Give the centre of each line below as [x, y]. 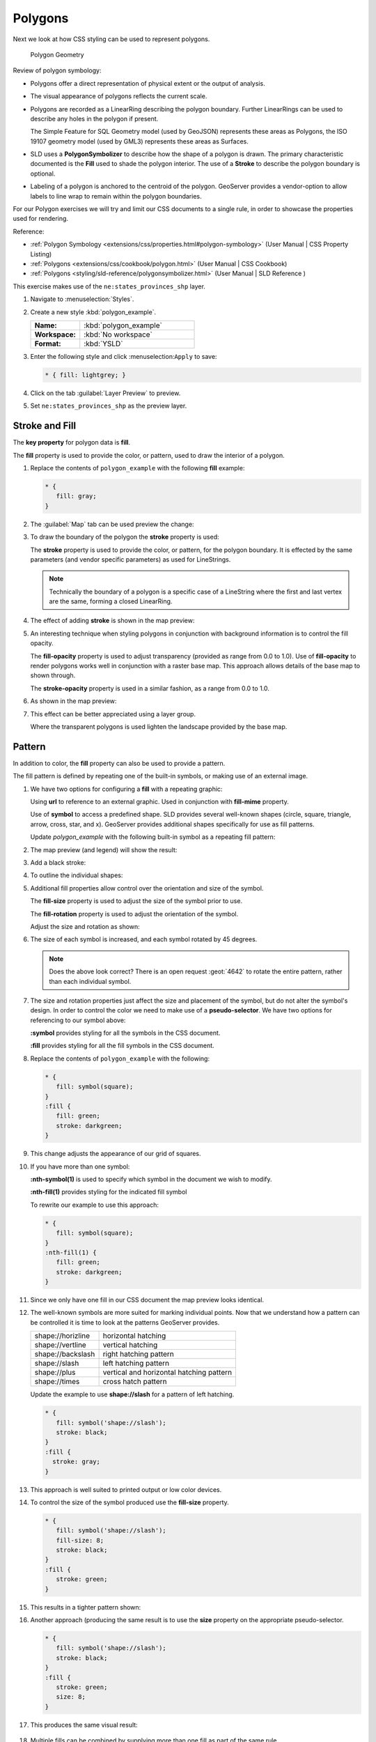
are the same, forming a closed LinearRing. [111, 601]
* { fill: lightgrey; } [86, 375]
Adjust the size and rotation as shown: [85, 926]
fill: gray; [76, 496]
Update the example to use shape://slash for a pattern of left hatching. [132, 1394]
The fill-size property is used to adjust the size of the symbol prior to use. [136, 901]
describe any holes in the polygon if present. [94, 118]
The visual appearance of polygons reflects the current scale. [119, 96]
